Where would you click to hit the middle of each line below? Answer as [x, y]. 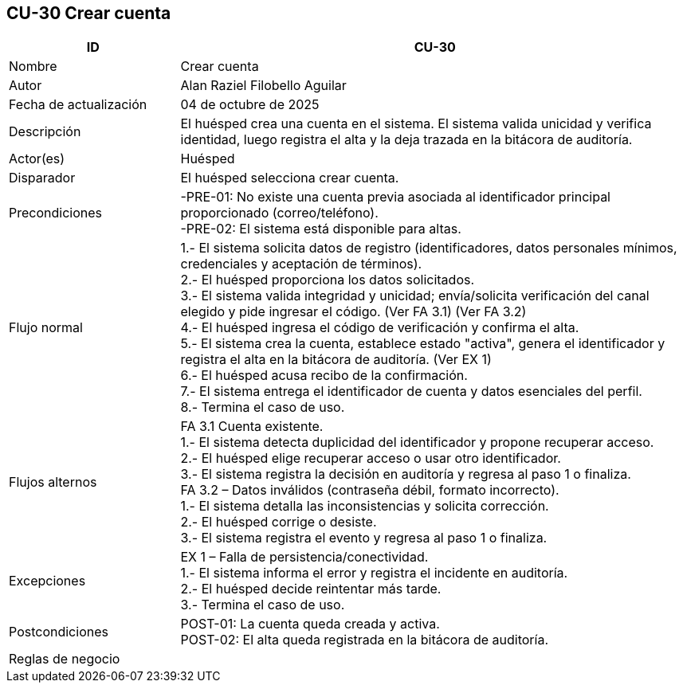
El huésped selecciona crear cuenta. [290, 178]
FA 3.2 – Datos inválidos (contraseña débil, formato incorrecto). [370, 490]
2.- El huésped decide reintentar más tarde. [311, 589]
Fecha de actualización [78, 105]
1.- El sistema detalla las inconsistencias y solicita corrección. [365, 506]
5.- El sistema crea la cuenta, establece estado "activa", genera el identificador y [423, 344]
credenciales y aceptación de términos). [301, 264]
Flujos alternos [53, 482]
